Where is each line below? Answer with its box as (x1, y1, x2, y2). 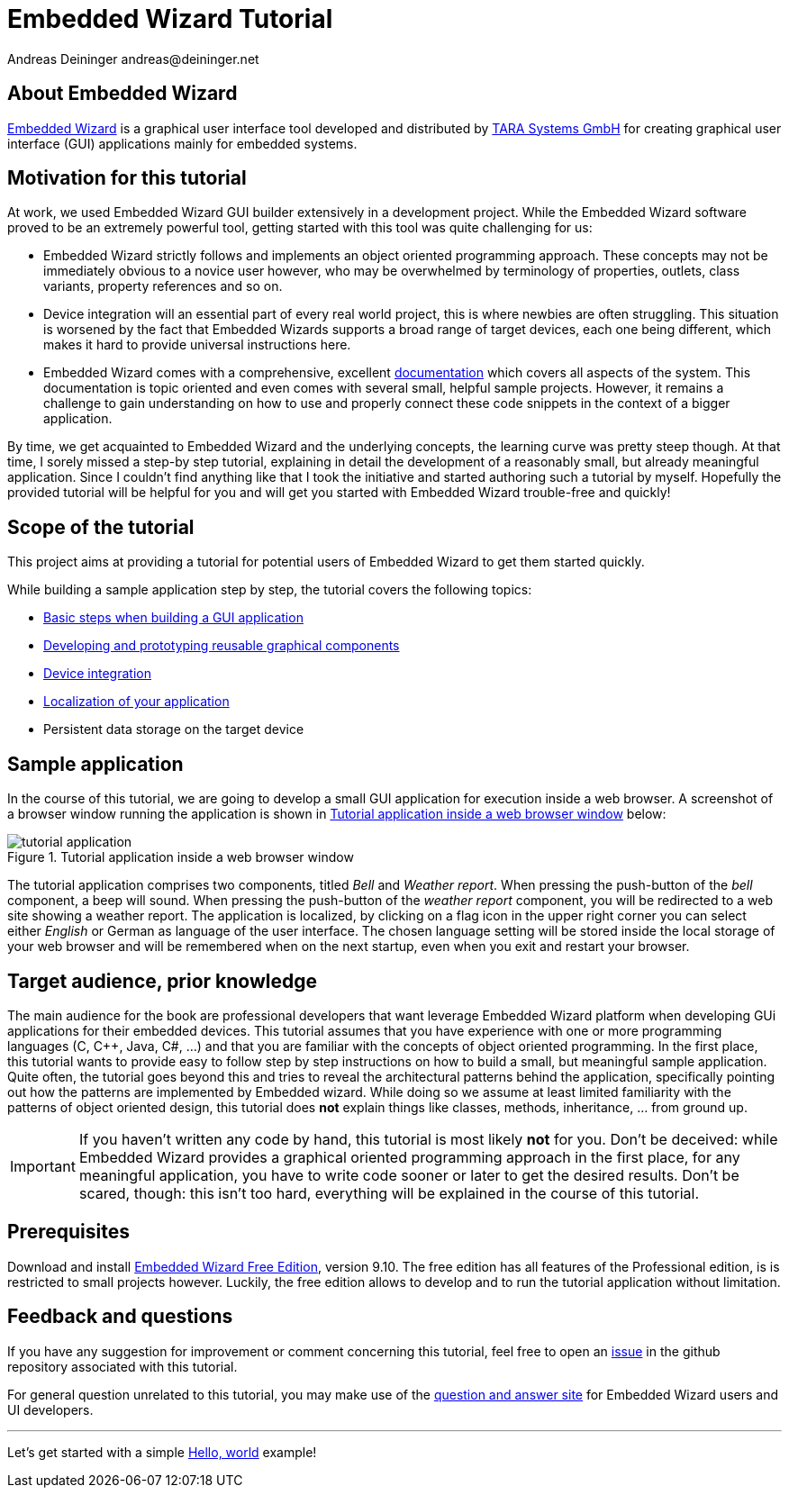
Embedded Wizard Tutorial (7, 4, 333, 34)
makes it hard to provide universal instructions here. (43, 337, 351, 353)
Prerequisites (7, 1220, 130, 1244)
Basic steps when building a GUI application (43, 610, 304, 626)
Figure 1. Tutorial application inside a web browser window (7, 849, 354, 865)
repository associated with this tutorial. (7, 1358, 238, 1374)
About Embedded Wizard (7, 82, 238, 105)
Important (10, 1156, 76, 1175)
